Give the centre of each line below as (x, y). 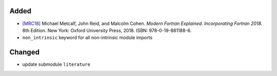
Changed (24, 52)
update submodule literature (56, 64)
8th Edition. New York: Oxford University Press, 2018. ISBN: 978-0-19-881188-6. (107, 30)
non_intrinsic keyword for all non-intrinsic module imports (87, 38)
